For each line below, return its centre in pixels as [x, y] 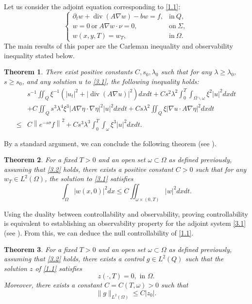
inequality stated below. [39, 55]
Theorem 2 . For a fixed [41, 160]
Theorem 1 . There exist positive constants [68, 72]
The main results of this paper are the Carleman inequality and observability [118, 46]
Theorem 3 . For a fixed [41, 249]
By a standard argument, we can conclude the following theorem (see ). [110, 143]
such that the [204, 259]
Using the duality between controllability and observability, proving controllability [126, 213]
